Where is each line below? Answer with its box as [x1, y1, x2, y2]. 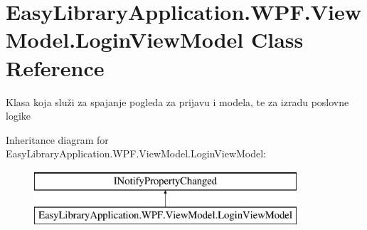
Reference [6, 53, 105, 82]
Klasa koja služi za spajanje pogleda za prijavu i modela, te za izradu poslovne [6, 94, 349, 109]
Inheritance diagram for [6, 132, 109, 147]
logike [6, 108, 31, 123]
